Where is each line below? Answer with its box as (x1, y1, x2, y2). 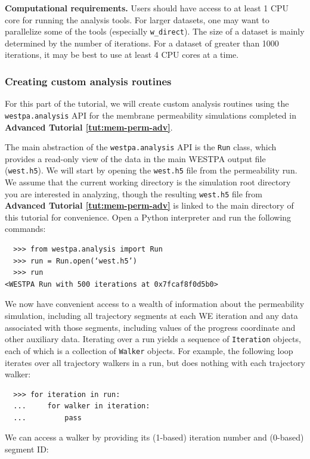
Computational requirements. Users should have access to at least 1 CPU (5, 2, 289, 14)
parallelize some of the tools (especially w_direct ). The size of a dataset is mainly (5, 25, 305, 38)
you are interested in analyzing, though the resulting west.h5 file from (5, 187, 262, 200)
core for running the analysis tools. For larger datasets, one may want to (5, 13, 269, 26)
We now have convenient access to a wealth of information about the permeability (5, 297, 305, 310)
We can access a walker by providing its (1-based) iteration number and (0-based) (5, 431, 304, 444)
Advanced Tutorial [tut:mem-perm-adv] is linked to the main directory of (5, 199, 294, 212)
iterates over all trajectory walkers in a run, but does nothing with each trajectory (5, 356, 305, 368)
